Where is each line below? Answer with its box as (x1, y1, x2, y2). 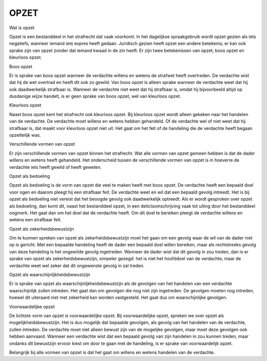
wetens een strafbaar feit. (9, 217, 62, 223)
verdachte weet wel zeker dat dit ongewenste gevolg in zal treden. (9, 262, 145, 269)
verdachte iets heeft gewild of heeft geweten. (9, 164, 102, 170)
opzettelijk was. (9, 132, 42, 138)
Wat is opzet (9, 25, 35, 31)
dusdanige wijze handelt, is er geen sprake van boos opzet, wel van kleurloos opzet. (9, 93, 181, 99)
